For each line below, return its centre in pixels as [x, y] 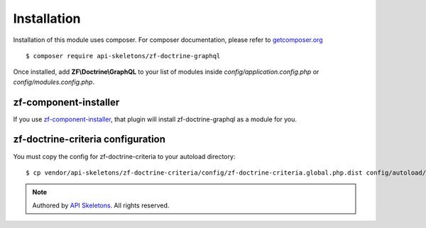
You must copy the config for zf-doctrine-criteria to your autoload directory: [124, 156]
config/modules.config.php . [54, 82]
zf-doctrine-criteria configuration [89, 140]
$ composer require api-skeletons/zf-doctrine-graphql [123, 56]
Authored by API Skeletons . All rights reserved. [101, 205]
